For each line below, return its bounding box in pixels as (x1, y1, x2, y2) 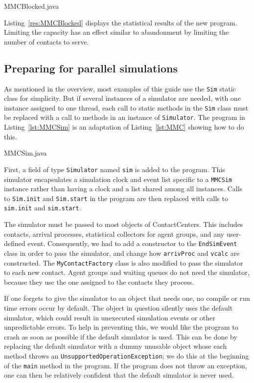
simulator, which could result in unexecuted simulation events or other (4, 312, 215, 322)
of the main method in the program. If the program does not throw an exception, (4, 360, 247, 370)
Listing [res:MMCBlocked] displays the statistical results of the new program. (4, 17, 237, 27)
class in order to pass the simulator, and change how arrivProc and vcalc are (4, 248, 240, 258)
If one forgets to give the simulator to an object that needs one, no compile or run (4, 293, 250, 303)
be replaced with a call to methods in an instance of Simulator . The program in (4, 112, 245, 122)
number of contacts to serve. (4, 36, 89, 46)
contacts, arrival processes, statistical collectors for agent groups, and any (4, 228, 224, 239)
